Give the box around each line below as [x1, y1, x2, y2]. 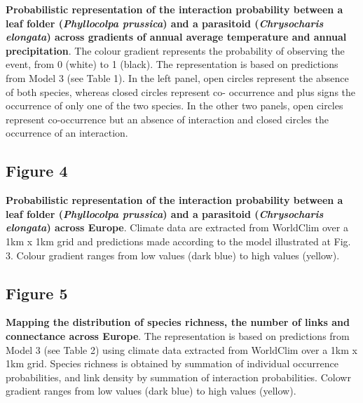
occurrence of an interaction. [6, 125, 128, 140]
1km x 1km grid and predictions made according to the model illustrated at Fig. [6, 233, 351, 248]
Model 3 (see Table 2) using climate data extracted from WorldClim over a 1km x [6, 342, 357, 357]
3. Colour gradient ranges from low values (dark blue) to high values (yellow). [6, 247, 340, 262]
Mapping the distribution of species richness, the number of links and [6, 315, 350, 329]
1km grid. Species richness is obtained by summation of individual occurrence [6, 356, 339, 371]
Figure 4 [6, 160, 68, 182]
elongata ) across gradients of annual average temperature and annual [6, 29, 347, 44]
